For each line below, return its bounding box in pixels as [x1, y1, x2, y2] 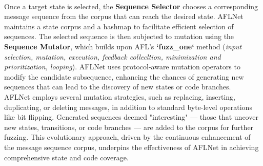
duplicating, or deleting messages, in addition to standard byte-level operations [4, 101, 252, 112]
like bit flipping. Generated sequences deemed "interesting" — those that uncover [4, 112, 258, 122]
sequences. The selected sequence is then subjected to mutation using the [4, 31, 234, 42]
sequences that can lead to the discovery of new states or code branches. [4, 81, 231, 92]
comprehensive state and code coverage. [4, 152, 129, 162]
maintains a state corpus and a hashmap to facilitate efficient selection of [4, 21, 234, 31]
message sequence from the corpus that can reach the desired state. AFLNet [4, 11, 244, 22]
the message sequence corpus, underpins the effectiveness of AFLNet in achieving [4, 141, 259, 152]
